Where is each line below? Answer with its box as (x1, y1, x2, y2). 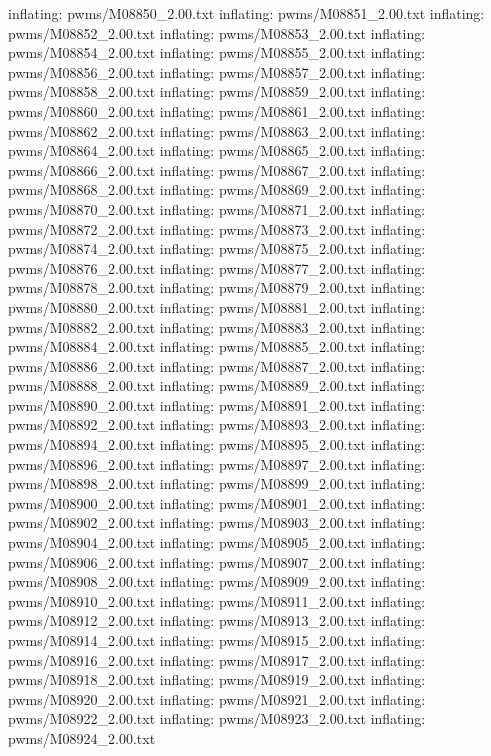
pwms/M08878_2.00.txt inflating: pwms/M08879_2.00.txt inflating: (8, 277, 426, 298)
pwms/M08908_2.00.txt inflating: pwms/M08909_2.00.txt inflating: (8, 571, 426, 592)
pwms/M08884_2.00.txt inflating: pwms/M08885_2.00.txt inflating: (8, 336, 426, 357)
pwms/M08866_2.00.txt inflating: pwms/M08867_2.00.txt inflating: (8, 159, 426, 180)
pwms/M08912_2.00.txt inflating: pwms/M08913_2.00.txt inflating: (8, 610, 426, 631)
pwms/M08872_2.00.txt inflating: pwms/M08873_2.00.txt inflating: (8, 218, 426, 239)
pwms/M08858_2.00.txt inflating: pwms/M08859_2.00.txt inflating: (8, 81, 426, 102)
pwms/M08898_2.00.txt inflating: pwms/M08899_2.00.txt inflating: (8, 473, 426, 494)
